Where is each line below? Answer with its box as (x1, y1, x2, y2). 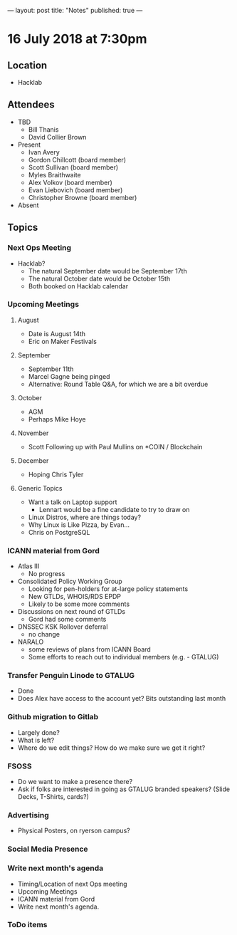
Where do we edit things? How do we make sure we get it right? (17, 743, 206, 752)
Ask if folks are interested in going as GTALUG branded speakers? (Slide (17, 785, 230, 793)
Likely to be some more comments (28, 600, 130, 608)
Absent (17, 201, 39, 209)
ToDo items (7, 920, 48, 930)
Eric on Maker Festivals (28, 337, 98, 345)
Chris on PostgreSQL (28, 528, 90, 536)
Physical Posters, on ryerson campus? (17, 826, 130, 835)
